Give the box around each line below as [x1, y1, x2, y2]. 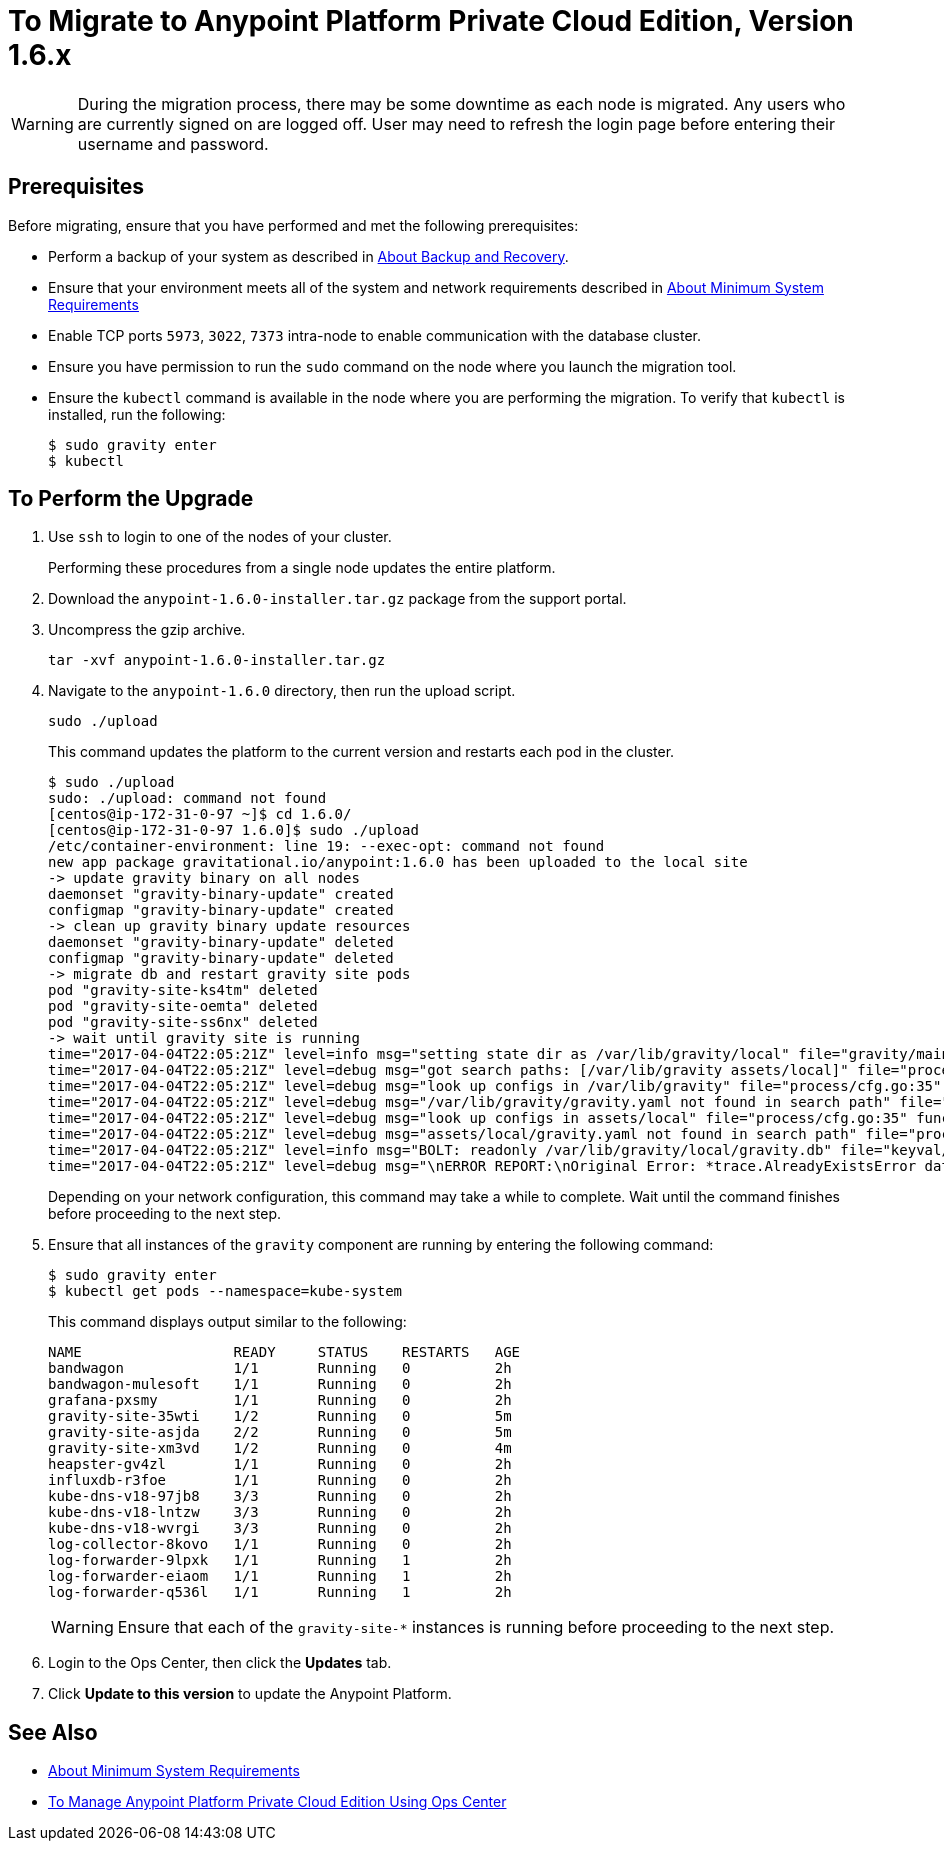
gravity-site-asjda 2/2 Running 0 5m [48, 1424, 512, 1441]
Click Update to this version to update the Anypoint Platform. [48, 1685, 452, 1703]
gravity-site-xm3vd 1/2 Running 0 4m [48, 1440, 512, 1457]
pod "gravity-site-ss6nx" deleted [48, 1014, 318, 1031]
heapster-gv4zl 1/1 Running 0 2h [48, 1456, 512, 1473]
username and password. [77, 133, 269, 154]
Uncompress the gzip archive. [48, 621, 246, 639]
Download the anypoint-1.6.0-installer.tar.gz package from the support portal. [48, 590, 627, 608]
